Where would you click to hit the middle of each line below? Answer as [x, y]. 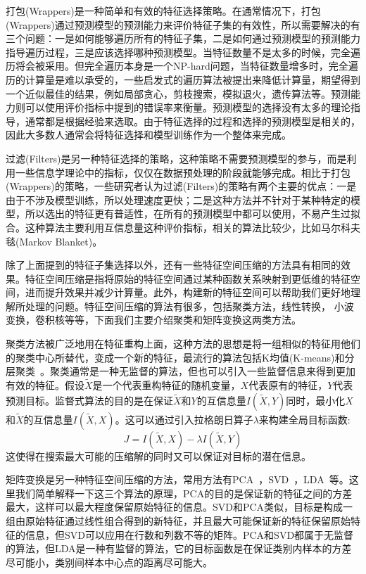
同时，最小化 [316, 400]
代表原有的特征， [288, 385]
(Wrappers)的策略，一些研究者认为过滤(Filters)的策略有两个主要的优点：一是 [181, 186]
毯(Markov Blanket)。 [54, 241]
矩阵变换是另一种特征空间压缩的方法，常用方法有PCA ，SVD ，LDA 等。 [177, 479]
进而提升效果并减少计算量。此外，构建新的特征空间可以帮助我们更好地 [188, 292]
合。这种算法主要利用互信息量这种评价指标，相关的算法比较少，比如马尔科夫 [183, 227]
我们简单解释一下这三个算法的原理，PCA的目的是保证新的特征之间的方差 [184, 493]
